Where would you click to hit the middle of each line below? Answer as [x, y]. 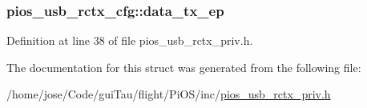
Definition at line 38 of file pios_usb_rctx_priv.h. [130, 40]
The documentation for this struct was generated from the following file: [184, 67]
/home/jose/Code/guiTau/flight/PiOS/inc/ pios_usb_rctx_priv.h [169, 94]
